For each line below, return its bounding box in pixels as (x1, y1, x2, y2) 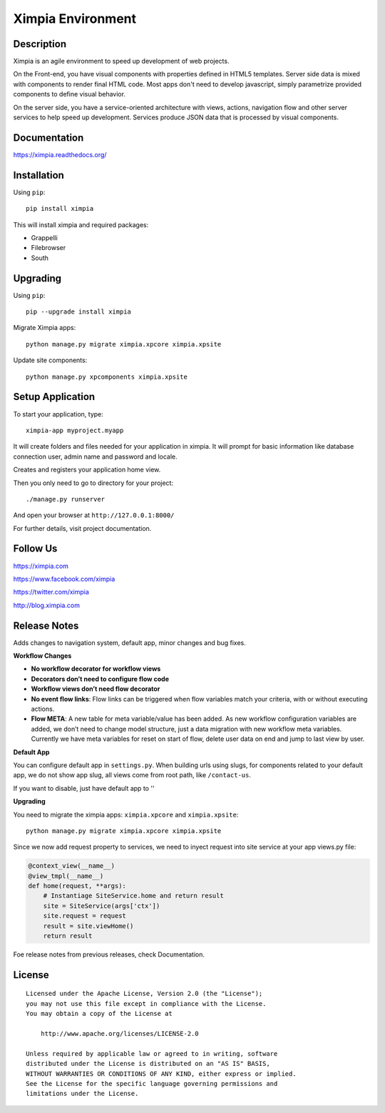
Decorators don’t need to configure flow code (31, 674, 169, 683)
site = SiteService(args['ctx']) (43, 902, 160, 910)
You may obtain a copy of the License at (26, 1009, 173, 1018)
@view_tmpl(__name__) (28, 872, 104, 880)
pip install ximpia (26, 204, 94, 213)
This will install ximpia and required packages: (13, 220, 149, 229)
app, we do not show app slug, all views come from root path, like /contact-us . (13, 771, 251, 779)
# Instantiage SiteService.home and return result (43, 892, 224, 900)
